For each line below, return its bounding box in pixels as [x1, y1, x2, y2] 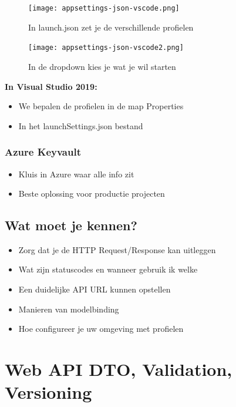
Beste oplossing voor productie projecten [18, 187, 165, 200]
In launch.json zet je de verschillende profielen [28, 21, 194, 33]
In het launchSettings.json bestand [18, 119, 143, 132]
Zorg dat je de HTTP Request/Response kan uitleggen [18, 243, 216, 255]
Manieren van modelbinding [18, 302, 119, 315]
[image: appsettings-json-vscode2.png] [28, 43, 184, 52]
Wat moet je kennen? [5, 216, 137, 234]
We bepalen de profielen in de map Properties [18, 100, 184, 112]
